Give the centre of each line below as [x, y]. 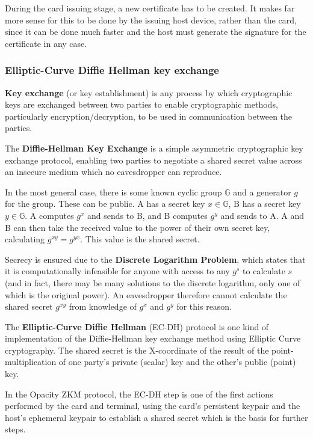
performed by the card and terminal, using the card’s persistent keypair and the [153, 406]
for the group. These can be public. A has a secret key [105, 204]
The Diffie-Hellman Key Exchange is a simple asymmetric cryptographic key [154, 148]
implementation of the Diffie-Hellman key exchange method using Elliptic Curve [153, 338]
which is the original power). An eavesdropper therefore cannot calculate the [146, 294]
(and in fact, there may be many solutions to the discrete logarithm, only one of [153, 282]
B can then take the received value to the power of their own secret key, [138, 227]
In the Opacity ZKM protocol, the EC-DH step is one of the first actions [139, 394]
